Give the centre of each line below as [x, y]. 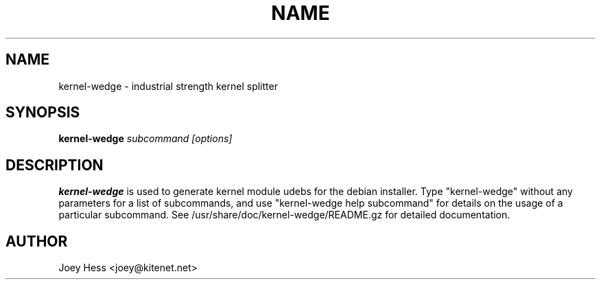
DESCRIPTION [55, 165]
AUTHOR [37, 241]
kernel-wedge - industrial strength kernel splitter [168, 86]
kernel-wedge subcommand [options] [145, 139]
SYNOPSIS [43, 113]
